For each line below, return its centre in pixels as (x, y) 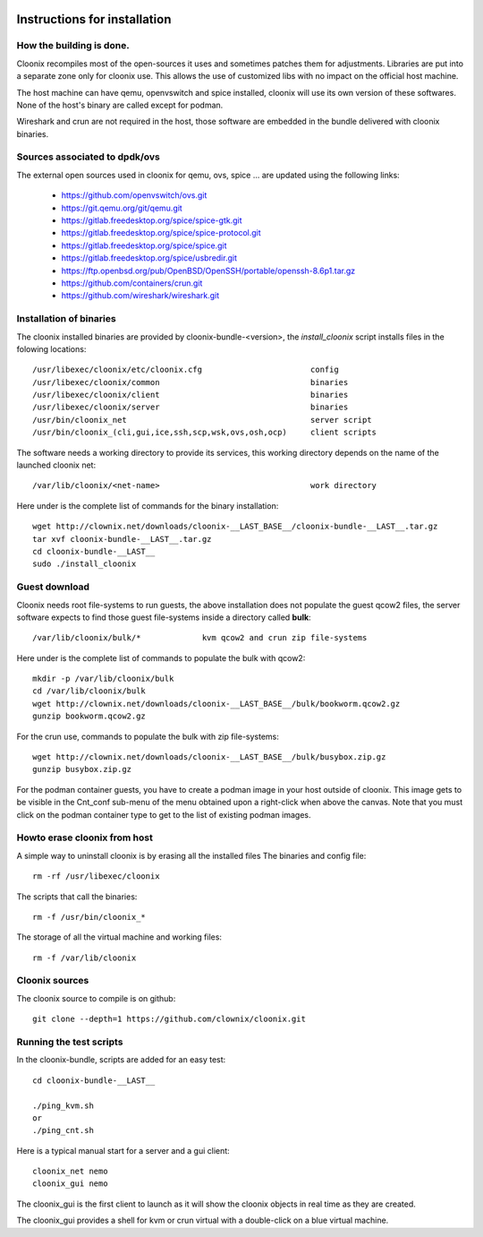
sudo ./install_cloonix (85, 564)
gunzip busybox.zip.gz (82, 769)
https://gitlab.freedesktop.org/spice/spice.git (144, 245)
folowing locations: (51, 348)
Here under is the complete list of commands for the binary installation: (148, 505)
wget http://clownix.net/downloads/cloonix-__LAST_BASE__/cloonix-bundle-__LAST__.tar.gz (235, 527)
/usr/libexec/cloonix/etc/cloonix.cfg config (186, 370)
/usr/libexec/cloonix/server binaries (191, 407)
